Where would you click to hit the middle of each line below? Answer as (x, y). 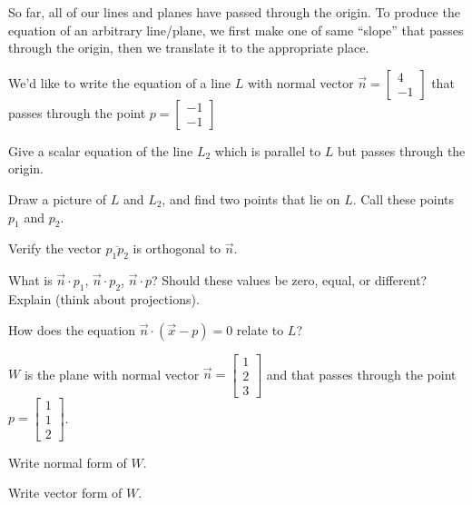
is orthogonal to (177, 248)
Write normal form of (68, 462)
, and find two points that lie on (251, 198)
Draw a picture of (57, 198)
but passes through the (402, 150)
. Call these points (403, 198)
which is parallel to (268, 150)
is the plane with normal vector (112, 374)
